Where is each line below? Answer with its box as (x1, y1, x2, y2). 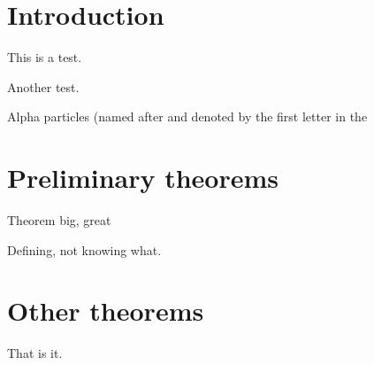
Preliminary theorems (7, 159, 279, 196)
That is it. (7, 344, 63, 362)
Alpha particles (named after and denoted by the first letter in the (7, 107, 368, 126)
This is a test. (7, 48, 82, 66)
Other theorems (7, 292, 204, 329)
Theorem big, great (7, 211, 111, 229)
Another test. (7, 77, 80, 96)
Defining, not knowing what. (7, 240, 162, 259)
